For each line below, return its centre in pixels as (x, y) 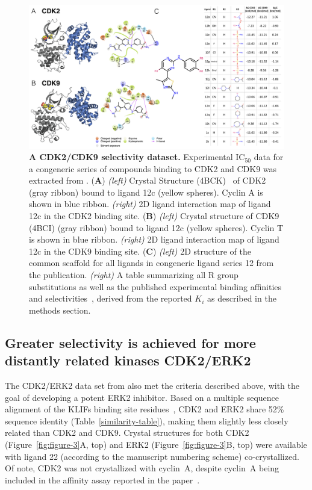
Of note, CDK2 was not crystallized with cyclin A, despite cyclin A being (142, 468)
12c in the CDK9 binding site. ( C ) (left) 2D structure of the (140, 251)
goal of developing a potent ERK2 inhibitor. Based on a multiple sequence (142, 397)
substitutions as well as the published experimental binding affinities (155, 286)
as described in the (242, 298)
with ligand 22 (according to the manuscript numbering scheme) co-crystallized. (152, 456)
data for (269, 157)
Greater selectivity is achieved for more (130, 342)
